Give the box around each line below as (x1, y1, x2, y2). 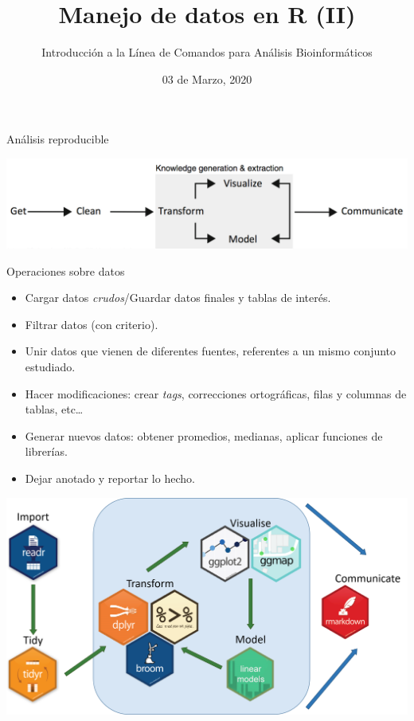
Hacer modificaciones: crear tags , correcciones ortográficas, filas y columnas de (25, 385, 407, 402)
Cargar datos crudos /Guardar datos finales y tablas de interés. (25, 289, 331, 306)
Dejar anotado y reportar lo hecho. (25, 470, 195, 487)
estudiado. (25, 359, 76, 375)
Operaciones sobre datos (6, 262, 125, 279)
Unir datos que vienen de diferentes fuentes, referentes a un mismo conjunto (25, 343, 396, 359)
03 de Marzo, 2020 (162, 70, 252, 87)
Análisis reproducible (6, 131, 109, 147)
